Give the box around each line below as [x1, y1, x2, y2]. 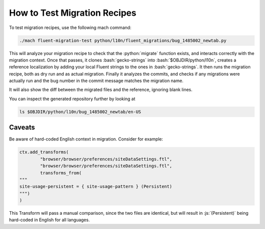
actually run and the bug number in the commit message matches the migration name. [9, 78, 184, 84]
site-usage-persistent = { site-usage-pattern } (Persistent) [19, 184, 172, 189]
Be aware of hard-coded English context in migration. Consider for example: [9, 136, 163, 142]
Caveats [9, 123, 35, 132]
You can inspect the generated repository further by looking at [9, 96, 135, 102]
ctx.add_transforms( [19, 149, 69, 155]
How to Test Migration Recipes [9, 7, 137, 18]
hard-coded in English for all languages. [9, 217, 90, 223]
